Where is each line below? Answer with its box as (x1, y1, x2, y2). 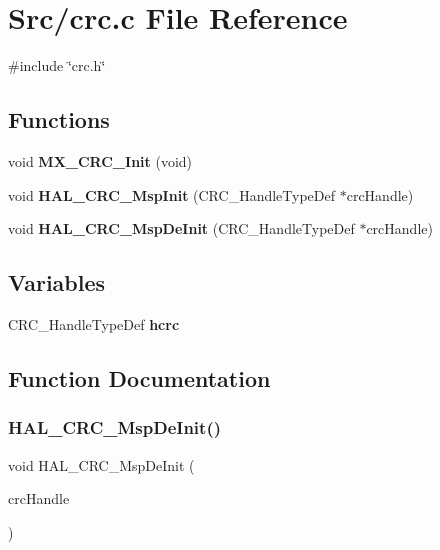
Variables (8, 267, 106, 298)
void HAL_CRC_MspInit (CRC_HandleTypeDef (8, 184, 336, 205)
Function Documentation (8, 362, 271, 393)
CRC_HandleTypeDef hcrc (8, 313, 180, 334)
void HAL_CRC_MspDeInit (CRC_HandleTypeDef (8, 218, 355, 239)
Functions (8, 104, 110, 135)
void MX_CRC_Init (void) (8, 150, 193, 171)
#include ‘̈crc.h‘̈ (8, 55, 106, 76)
